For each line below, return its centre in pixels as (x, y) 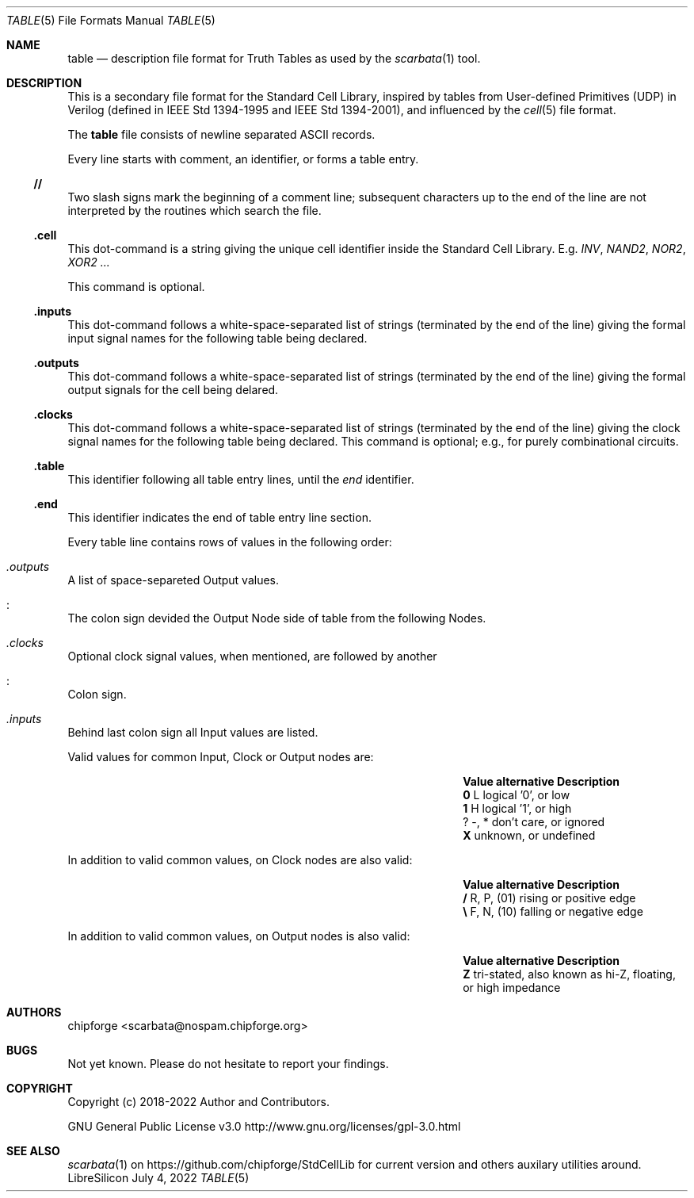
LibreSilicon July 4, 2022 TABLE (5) (158, 1178)
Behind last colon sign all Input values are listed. (193, 732)
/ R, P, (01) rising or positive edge (549, 898)
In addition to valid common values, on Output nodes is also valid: (239, 936)
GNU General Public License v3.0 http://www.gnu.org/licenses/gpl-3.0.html (264, 1126)
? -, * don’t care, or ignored (534, 822)
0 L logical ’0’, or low (517, 795)
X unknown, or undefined (529, 835)
